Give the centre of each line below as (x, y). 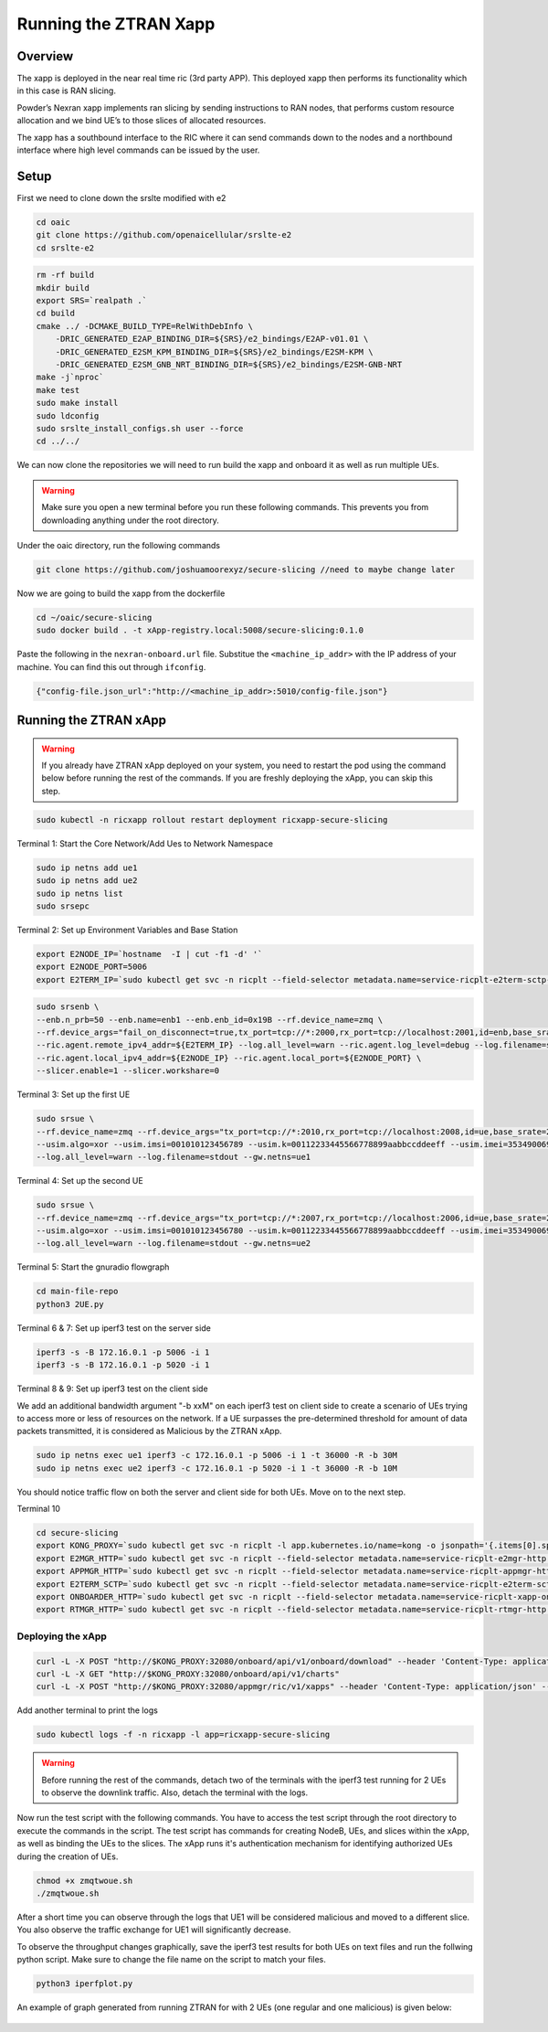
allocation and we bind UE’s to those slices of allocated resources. (142, 121)
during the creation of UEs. (68, 1856)
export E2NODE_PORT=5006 (92, 967)
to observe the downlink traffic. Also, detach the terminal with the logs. (175, 1793)
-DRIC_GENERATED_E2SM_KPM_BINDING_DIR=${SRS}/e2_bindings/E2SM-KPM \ (214, 351)
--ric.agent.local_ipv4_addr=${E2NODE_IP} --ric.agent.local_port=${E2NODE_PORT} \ (229, 1058)
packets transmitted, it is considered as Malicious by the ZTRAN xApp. (149, 1431)
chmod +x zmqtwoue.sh (84, 1880)
